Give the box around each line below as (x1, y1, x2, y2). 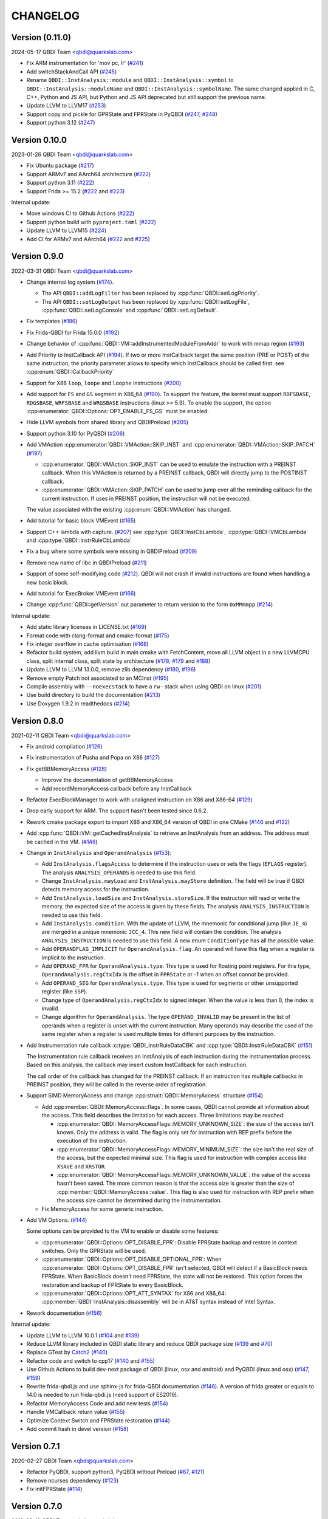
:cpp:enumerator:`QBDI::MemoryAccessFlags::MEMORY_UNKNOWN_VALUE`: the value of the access (56, 1171, 310, 1178)
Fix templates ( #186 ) (26, 318, 78, 325)
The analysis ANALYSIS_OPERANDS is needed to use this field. (41, 869, 197, 876)
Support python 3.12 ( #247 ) (26, 119, 95, 126)
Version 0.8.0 (11, 716, 64, 726)
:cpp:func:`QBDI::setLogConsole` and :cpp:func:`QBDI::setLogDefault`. (41, 307, 219, 314)
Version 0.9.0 (11, 251, 64, 261)
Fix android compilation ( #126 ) (26, 743, 103, 750)
